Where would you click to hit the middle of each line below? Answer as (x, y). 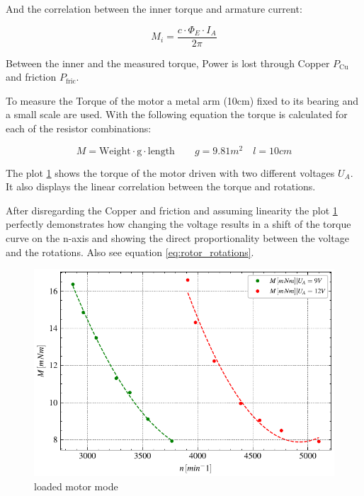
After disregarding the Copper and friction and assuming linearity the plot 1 (172, 210)
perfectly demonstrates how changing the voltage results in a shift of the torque (178, 224)
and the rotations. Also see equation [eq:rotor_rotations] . (130, 252)
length (161, 151)
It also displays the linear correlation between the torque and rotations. (161, 186)
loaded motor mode (76, 486)
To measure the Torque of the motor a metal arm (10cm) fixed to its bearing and (182, 100)
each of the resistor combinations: (79, 128)
